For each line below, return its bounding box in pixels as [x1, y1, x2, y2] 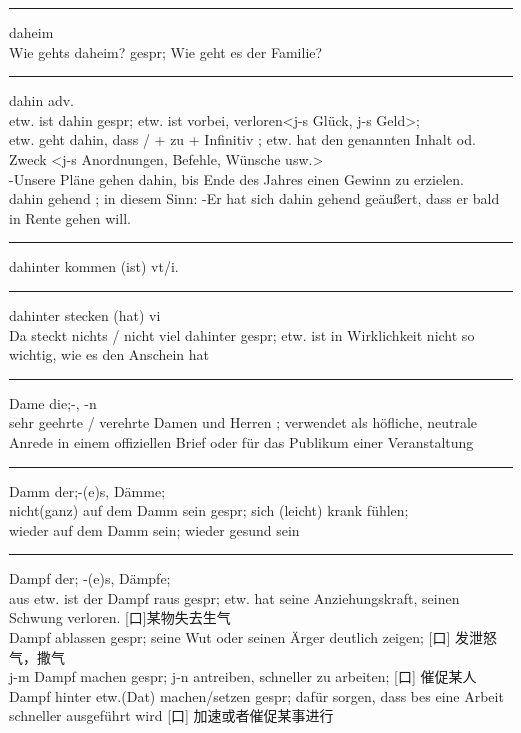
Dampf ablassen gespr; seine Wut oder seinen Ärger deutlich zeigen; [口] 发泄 [9, 627, 483, 648]
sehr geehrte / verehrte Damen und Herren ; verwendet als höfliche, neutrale [9, 412, 478, 433]
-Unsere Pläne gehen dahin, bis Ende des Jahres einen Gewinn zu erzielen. [9, 168, 464, 189]
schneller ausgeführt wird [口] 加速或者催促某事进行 [9, 705, 334, 726]
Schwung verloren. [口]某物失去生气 [9, 607, 231, 628]
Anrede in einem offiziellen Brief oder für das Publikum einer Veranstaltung [9, 431, 474, 452]
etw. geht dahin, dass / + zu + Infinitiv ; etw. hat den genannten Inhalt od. [9, 129, 476, 150]
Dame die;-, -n [9, 392, 97, 413]
